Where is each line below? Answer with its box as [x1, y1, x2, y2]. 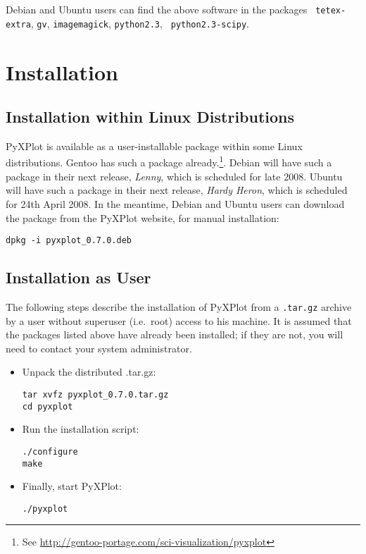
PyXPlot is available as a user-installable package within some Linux [6, 138, 303, 153]
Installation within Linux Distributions [6, 106, 295, 128]
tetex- [315, 6, 346, 16]
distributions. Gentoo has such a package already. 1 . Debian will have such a [6, 153, 332, 170]
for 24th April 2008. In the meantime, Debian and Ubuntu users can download [6, 196, 345, 211]
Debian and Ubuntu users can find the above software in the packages [6, 2, 308, 16]
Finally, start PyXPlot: [22, 479, 122, 493]
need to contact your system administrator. [6, 340, 192, 355]
